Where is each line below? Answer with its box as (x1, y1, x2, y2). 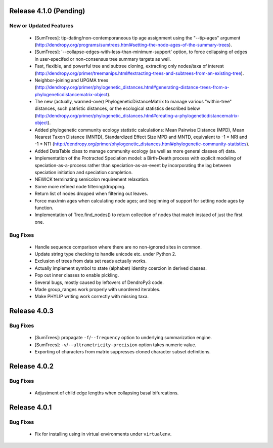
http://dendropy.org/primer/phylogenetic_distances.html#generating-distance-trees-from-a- (36, 84, 230, 91)
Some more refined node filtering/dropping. (34, 183, 126, 189)
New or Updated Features (9, 22, 74, 29)
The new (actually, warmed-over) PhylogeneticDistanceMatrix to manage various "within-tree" (34, 99, 232, 105)
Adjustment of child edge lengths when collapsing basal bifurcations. (34, 390, 179, 396)
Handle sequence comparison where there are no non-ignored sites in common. (34, 243, 202, 250)
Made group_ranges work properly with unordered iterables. (34, 287, 161, 293)
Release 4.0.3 (9, 307, 54, 315)
